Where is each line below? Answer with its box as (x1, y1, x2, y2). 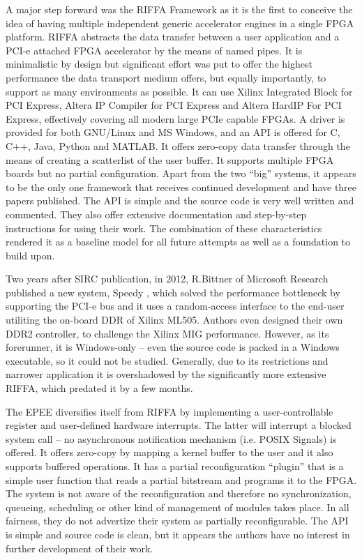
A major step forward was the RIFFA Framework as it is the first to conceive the (6, 2, 353, 16)
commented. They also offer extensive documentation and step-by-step (6, 206, 307, 221)
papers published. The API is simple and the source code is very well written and (6, 193, 354, 208)
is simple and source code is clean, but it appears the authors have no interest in (6, 527, 350, 541)
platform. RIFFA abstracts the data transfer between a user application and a (6, 29, 340, 44)
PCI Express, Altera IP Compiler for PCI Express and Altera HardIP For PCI (6, 98, 342, 112)
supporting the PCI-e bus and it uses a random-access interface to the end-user (6, 298, 345, 313)
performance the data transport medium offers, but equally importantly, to (6, 70, 326, 84)
